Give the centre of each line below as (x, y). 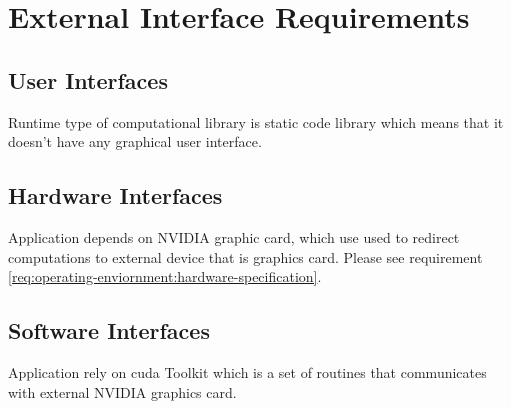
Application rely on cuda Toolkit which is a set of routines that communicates (247, 371)
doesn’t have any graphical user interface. (135, 141)
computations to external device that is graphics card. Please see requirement (245, 256)
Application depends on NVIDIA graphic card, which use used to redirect (234, 236)
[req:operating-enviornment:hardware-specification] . (165, 276)
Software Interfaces (109, 330)
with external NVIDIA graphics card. (122, 391)
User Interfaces (88, 79)
